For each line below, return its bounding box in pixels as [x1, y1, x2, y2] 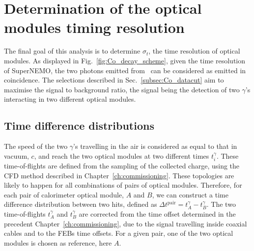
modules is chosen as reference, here [4, 237, 112, 248]
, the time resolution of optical [148, 46, 240, 56]
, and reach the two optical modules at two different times [34, 150, 209, 161]
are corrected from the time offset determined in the [79, 209, 236, 219]
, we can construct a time [152, 189, 228, 199]
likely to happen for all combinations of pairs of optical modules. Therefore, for [4, 180, 242, 190]
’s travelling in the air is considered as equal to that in [73, 141, 237, 151]
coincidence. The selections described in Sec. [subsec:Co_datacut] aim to [4, 75, 224, 85]
